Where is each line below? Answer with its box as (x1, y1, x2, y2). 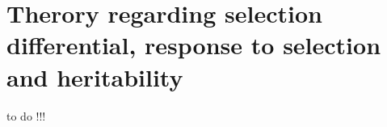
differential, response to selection (6, 28, 381, 61)
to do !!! (6, 107, 46, 124)
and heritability (6, 60, 183, 93)
